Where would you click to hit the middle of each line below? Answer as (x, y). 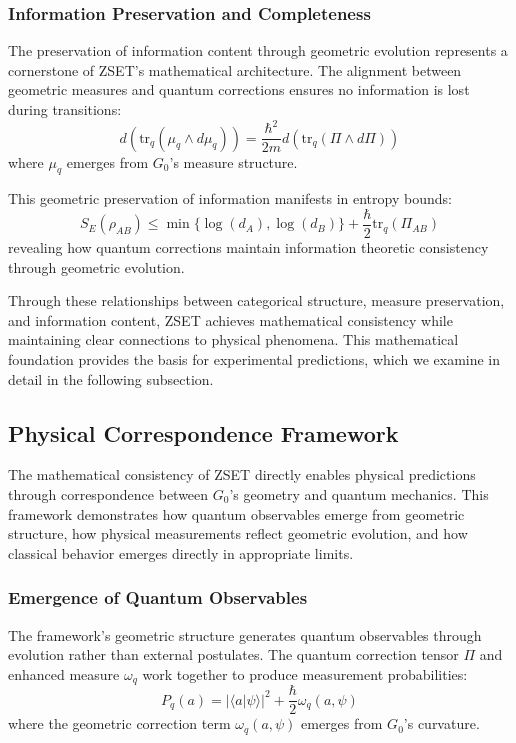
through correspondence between (108, 493)
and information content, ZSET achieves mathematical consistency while (230, 319)
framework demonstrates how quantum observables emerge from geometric (236, 513)
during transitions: (65, 109)
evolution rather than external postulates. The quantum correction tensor (233, 654)
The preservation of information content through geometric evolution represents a (258, 50)
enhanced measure (64, 673)
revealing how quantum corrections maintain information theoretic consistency (248, 247)
